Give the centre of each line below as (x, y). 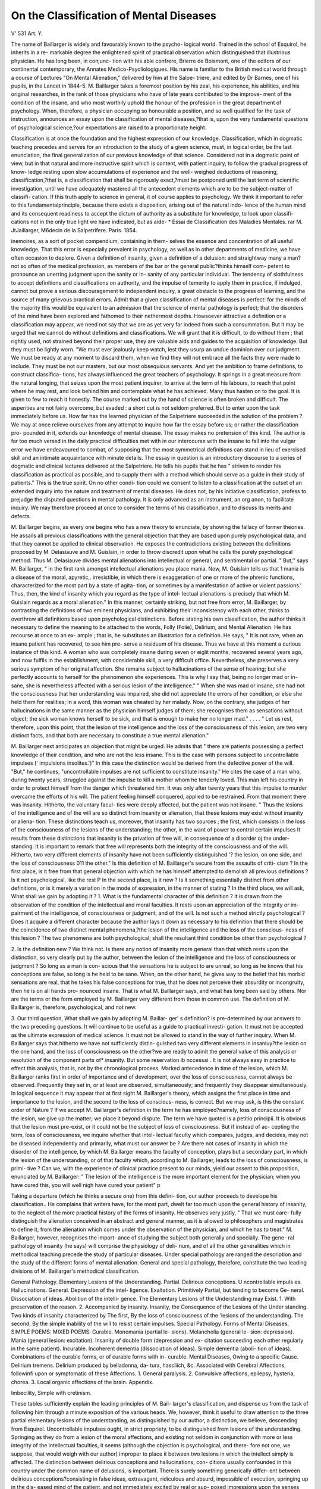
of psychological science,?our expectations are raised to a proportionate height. (109, 127)
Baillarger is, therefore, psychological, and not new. (74, 1007)
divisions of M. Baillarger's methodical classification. (75, 1271)
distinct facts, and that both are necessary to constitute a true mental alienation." (110, 735)
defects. (21, 516)
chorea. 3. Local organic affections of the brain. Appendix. (82, 1382)
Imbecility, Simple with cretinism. (51, 1393)
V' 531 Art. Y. (27, 33)
